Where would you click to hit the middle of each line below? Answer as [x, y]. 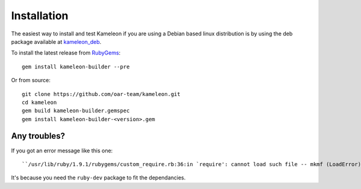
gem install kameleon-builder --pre [76, 67]
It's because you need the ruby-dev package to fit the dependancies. [98, 178]
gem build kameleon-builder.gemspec [76, 111]
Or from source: [31, 80]
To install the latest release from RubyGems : [66, 53]
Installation [40, 16]
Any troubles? [38, 136]
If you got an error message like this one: [62, 151]
